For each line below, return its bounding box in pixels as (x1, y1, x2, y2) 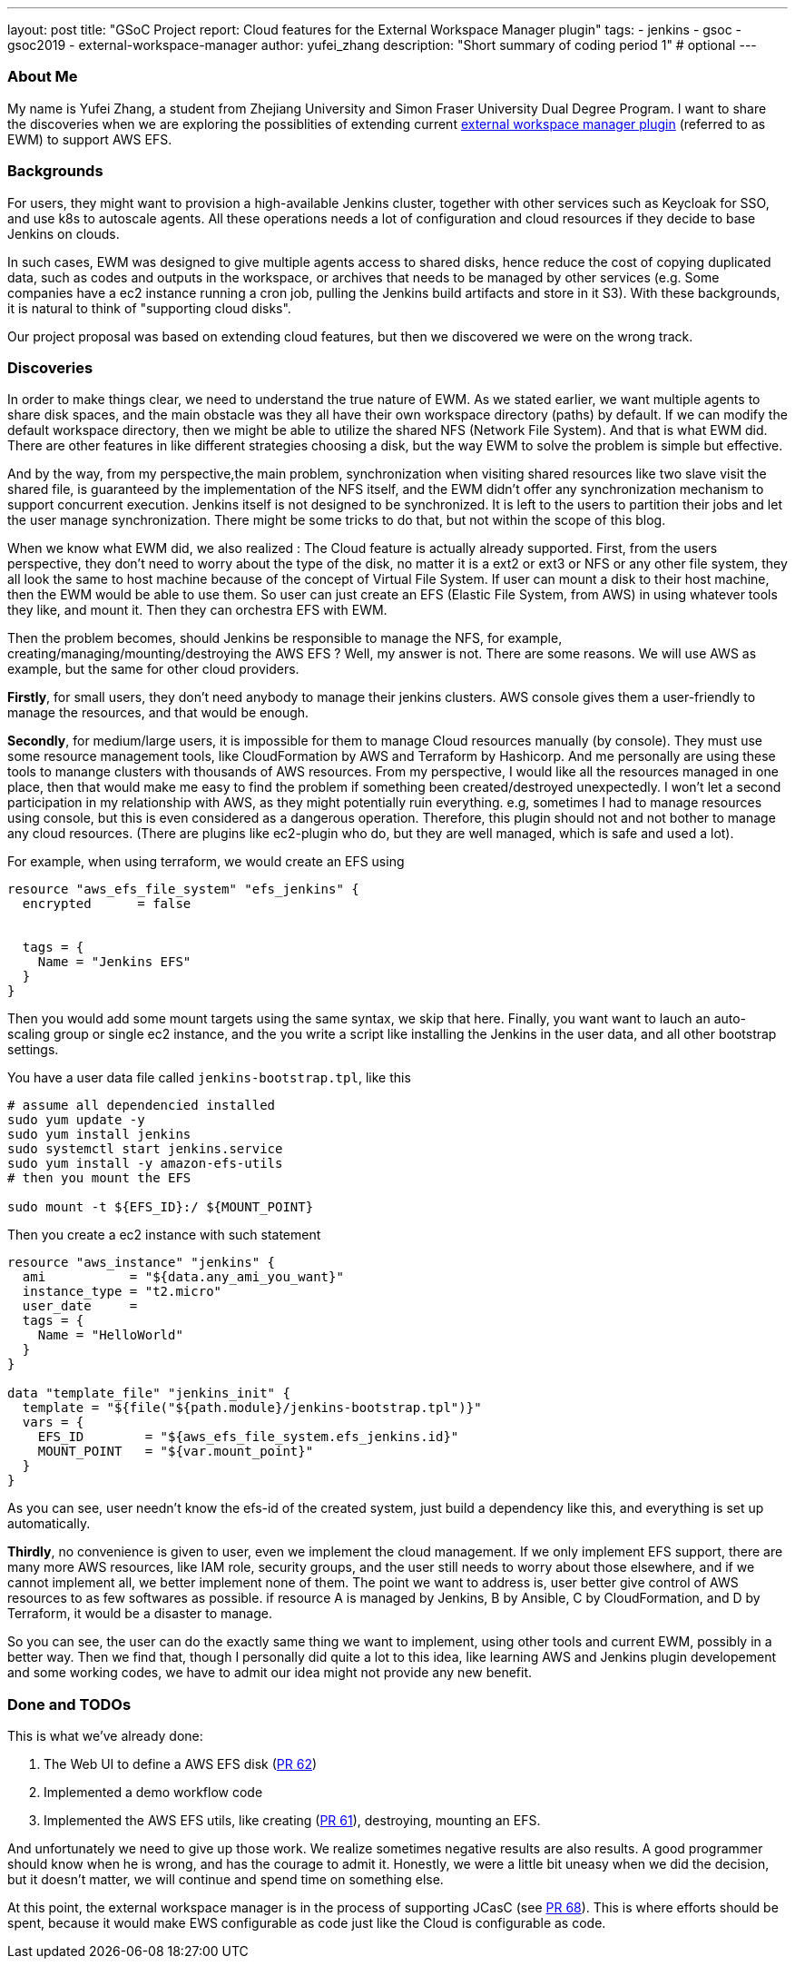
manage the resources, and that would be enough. (7, 705, 309, 721)
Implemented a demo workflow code (44, 1784, 263, 1800)
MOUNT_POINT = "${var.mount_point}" (37, 1444, 314, 1459)
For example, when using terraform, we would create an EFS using (7, 854, 405, 870)
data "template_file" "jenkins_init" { (7, 1386, 290, 1401)
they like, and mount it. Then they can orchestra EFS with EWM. (7, 602, 388, 618)
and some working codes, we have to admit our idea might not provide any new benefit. (7, 1665, 533, 1681)
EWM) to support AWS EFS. (7, 131, 172, 147)
